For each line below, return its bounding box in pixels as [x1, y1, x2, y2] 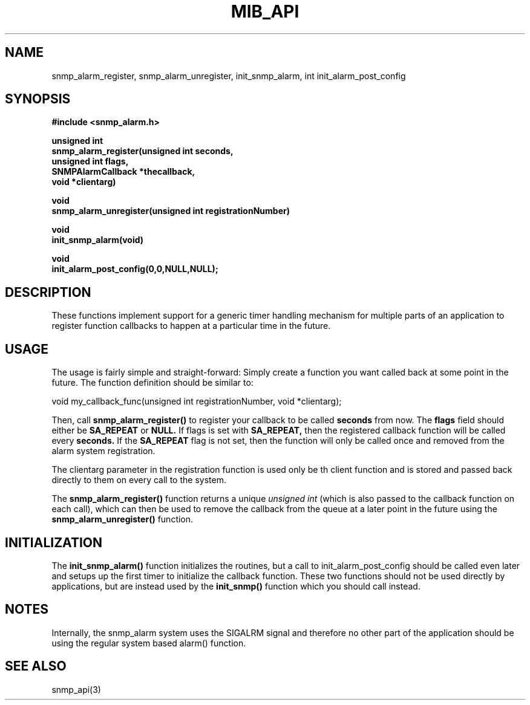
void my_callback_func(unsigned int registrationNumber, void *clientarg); [51, 396, 342, 407]
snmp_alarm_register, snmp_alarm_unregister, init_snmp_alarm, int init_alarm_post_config [51, 70, 406, 81]
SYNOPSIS [5, 91, 71, 107]
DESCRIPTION [5, 284, 91, 300]
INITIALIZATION [5, 534, 103, 550]
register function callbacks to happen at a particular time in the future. [51, 320, 331, 331]
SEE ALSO [5, 658, 67, 674]
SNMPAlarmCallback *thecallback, [51, 166, 195, 177]
